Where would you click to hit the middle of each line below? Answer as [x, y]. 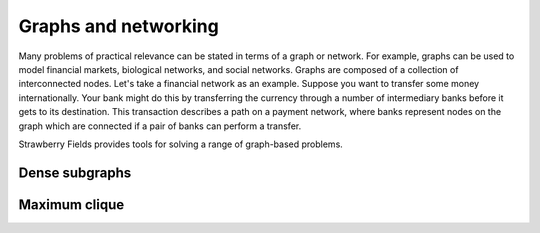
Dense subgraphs [75, 172]
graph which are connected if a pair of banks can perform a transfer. [160, 126]
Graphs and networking [118, 26]
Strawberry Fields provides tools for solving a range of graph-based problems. [181, 144]
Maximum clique [71, 204]
